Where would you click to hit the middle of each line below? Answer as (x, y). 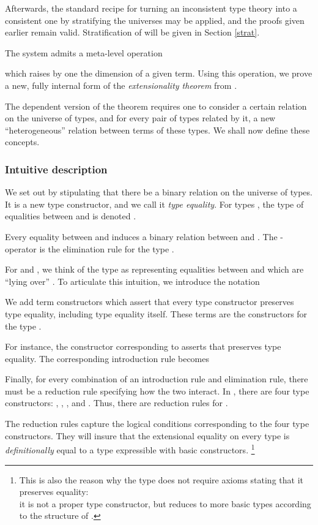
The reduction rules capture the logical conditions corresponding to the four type (157, 424)
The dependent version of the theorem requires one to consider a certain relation (156, 106)
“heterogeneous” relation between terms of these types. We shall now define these (157, 130)
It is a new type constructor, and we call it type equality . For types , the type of (154, 204)
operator (21, 248)
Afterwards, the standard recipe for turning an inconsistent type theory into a (151, 8)
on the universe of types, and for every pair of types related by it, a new (140, 118)
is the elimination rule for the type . (107, 248)
